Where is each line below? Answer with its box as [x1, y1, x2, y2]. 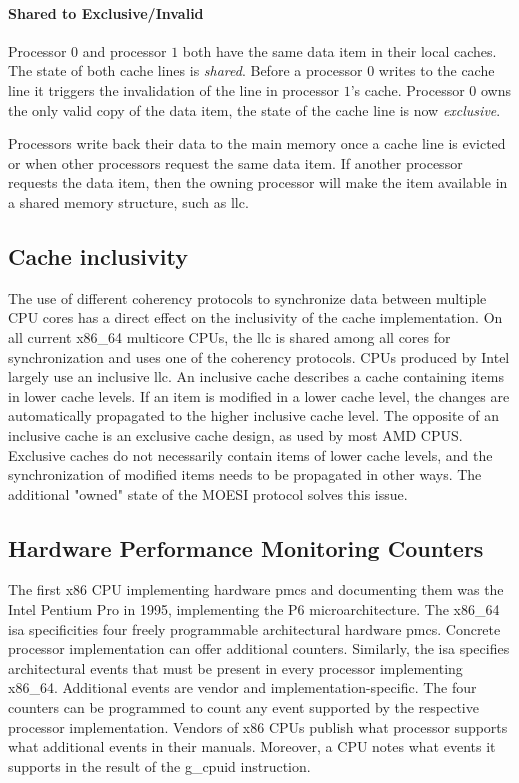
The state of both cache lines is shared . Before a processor [8, 60, 363, 81]
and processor [82, 40, 167, 61]
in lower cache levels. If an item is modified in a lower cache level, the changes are [8, 385, 510, 406]
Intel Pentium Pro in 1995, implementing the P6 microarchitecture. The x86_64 [8, 599, 500, 620]
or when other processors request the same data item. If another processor [8, 152, 463, 173]
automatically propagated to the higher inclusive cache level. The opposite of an [8, 405, 500, 426]
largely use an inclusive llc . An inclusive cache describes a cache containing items [8, 366, 504, 387]
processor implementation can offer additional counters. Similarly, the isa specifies [8, 638, 510, 659]
